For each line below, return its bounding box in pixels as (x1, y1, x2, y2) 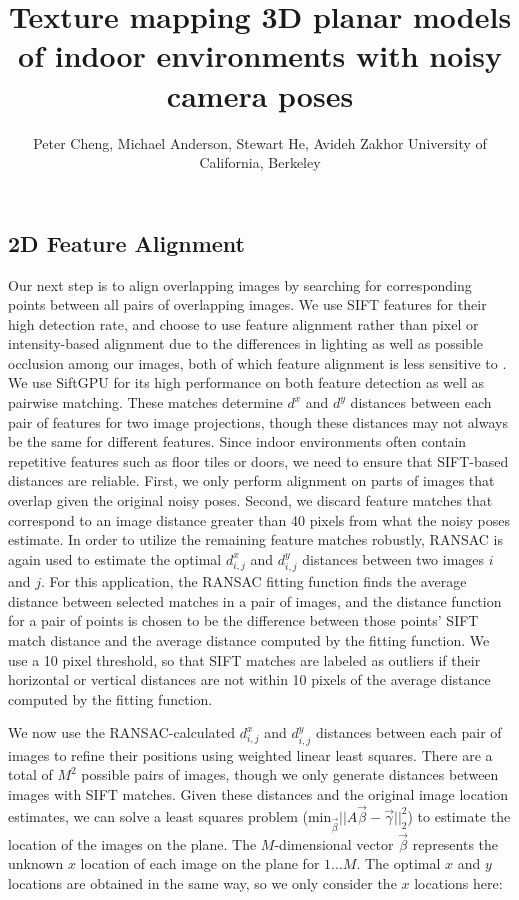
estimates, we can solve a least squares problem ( (8, 805, 308, 826)
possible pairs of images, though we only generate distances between (81, 764, 499, 785)
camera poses (166, 74, 354, 115)
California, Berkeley (199, 152, 321, 173)
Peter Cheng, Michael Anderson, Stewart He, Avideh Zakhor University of (33, 132, 487, 153)
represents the (412, 833, 499, 854)
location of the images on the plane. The (8, 833, 257, 854)
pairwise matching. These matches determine (8, 392, 283, 413)
